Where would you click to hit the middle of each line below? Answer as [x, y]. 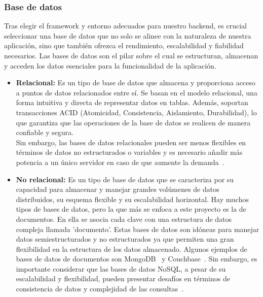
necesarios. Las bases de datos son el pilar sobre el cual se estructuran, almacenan [131, 55]
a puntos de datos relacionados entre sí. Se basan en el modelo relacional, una [137, 92]
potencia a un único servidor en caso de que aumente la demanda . [120, 162]
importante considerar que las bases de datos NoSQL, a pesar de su [121, 268]
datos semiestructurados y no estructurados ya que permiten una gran [125, 239]
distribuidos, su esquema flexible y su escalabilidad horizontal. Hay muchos [132, 199]
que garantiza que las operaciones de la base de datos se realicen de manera [133, 122]
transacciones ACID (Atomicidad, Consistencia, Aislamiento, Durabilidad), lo [136, 112]
